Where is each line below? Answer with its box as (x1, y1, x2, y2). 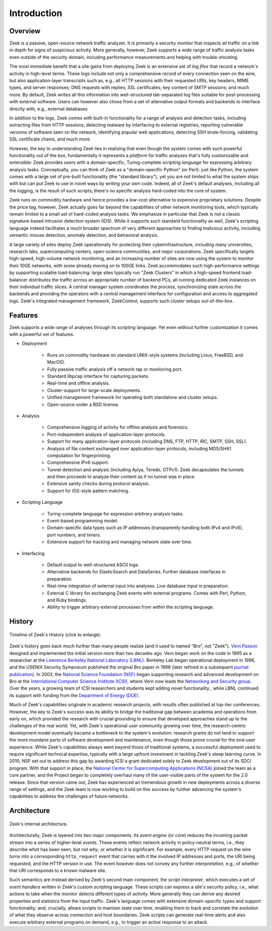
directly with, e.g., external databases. (9, 106, 89, 112)
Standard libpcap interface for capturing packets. (47, 373, 150, 379)
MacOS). (47, 359, 65, 365)
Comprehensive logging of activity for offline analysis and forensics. (47, 424, 189, 430)
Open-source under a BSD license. (47, 401, 119, 408)
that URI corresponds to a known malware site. (9, 868, 107, 874)
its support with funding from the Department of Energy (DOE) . (9, 692, 140, 698)
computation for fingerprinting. (47, 452, 111, 458)
